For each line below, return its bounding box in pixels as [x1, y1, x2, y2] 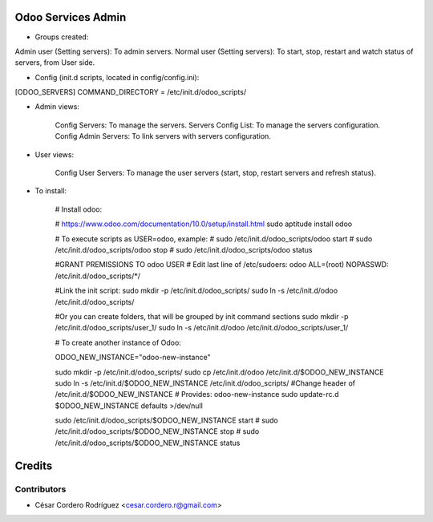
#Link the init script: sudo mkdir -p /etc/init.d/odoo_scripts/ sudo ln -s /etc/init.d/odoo [55, 285, 338, 296]
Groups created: [34, 32, 89, 42]
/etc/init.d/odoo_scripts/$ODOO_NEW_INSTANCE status [55, 438, 241, 447]
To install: [34, 186, 67, 196]
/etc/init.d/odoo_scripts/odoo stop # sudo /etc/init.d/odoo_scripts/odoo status [55, 245, 313, 254]
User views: [34, 149, 75, 160]
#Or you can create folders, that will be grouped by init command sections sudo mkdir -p [55, 311, 349, 321]
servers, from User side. [14, 58, 95, 67]
